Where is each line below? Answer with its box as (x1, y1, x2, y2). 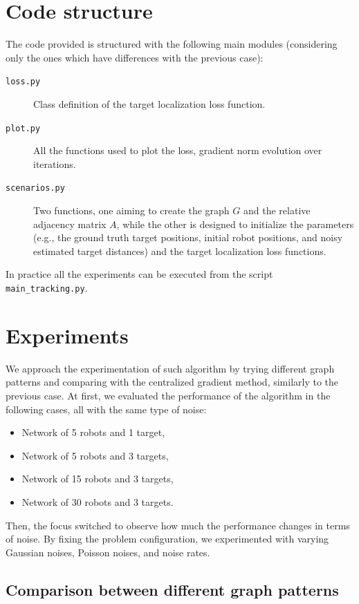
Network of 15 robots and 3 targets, (21, 471, 174, 486)
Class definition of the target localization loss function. (33, 96, 266, 111)
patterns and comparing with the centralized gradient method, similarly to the (6, 375, 339, 389)
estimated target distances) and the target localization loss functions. (33, 243, 326, 258)
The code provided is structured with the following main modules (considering (6, 37, 338, 51)
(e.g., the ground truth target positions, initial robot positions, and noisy (33, 230, 343, 245)
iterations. (33, 156, 76, 171)
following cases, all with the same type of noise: (6, 402, 207, 416)
